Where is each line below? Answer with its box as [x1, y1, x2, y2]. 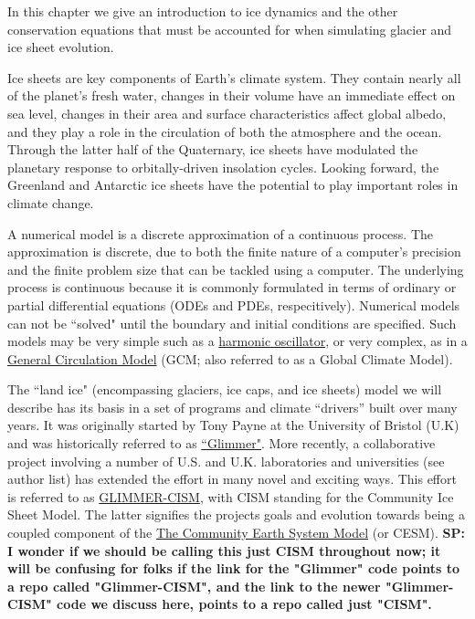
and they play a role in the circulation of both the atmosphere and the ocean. [7, 121, 442, 141]
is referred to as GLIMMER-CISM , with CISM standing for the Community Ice [7, 487, 454, 506]
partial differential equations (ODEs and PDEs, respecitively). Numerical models [7, 295, 460, 314]
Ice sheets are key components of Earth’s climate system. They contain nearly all [7, 68, 461, 87]
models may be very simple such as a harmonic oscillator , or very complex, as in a [7, 331, 468, 351]
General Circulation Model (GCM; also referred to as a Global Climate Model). [7, 349, 453, 368]
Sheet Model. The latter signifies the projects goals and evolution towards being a [7, 505, 466, 524]
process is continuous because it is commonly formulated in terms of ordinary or [7, 278, 457, 297]
